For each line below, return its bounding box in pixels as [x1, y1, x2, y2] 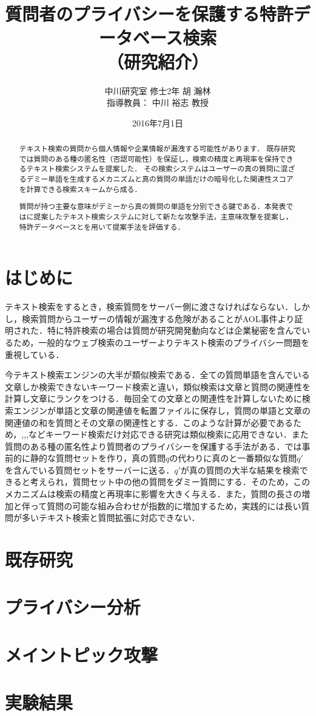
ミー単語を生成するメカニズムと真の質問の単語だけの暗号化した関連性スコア [33, 174, 294, 184]
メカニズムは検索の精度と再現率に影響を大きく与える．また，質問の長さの [5, 487, 302, 500]
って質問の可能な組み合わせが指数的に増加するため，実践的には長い [30, 499, 301, 512]
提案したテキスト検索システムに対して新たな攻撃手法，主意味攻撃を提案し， [33, 211, 293, 221]
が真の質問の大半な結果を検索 [180, 463, 300, 476]
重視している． [5, 348, 64, 360]
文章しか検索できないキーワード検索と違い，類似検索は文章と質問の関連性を [5, 380, 311, 393]
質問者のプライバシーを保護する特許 [5, 1, 294, 26]
